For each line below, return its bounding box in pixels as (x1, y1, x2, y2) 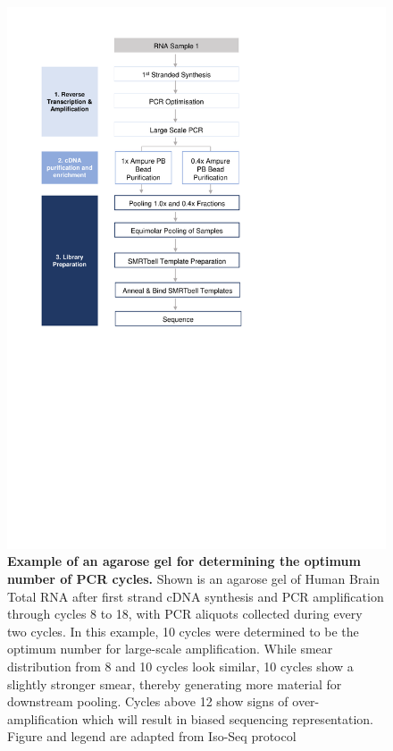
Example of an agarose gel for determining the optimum (7, 552, 361, 570)
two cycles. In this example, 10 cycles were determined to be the (7, 621, 359, 640)
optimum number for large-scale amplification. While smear (7, 639, 333, 658)
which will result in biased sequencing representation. (82, 709, 373, 728)
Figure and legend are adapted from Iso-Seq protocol (7, 727, 297, 746)
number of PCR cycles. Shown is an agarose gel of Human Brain (7, 569, 380, 587)
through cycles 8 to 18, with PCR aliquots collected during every (7, 604, 363, 623)
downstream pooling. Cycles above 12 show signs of (7, 692, 288, 711)
